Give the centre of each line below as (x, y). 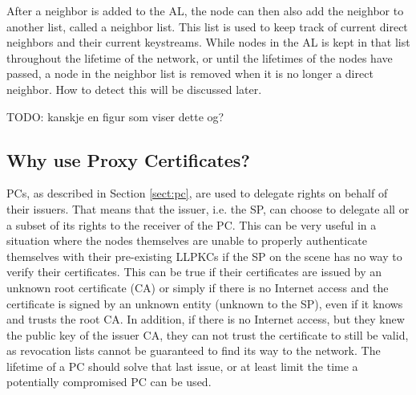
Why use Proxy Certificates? (128, 159)
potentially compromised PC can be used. (109, 382)
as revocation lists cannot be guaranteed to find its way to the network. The (194, 350)
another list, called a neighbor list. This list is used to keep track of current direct (207, 26)
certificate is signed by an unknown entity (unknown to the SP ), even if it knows (205, 303)
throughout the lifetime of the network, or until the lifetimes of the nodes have (200, 57)
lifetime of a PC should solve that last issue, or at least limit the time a (182, 366)
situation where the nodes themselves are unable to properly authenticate (187, 240)
